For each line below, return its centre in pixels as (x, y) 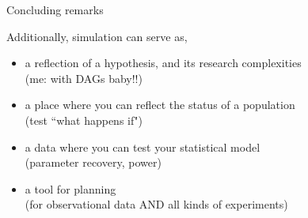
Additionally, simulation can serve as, (97, 36)
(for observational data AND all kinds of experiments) (156, 204)
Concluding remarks (55, 9)
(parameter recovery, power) (93, 162)
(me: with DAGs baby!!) (84, 78)
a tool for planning (70, 188)
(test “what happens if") (84, 120)
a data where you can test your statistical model (143, 147)
